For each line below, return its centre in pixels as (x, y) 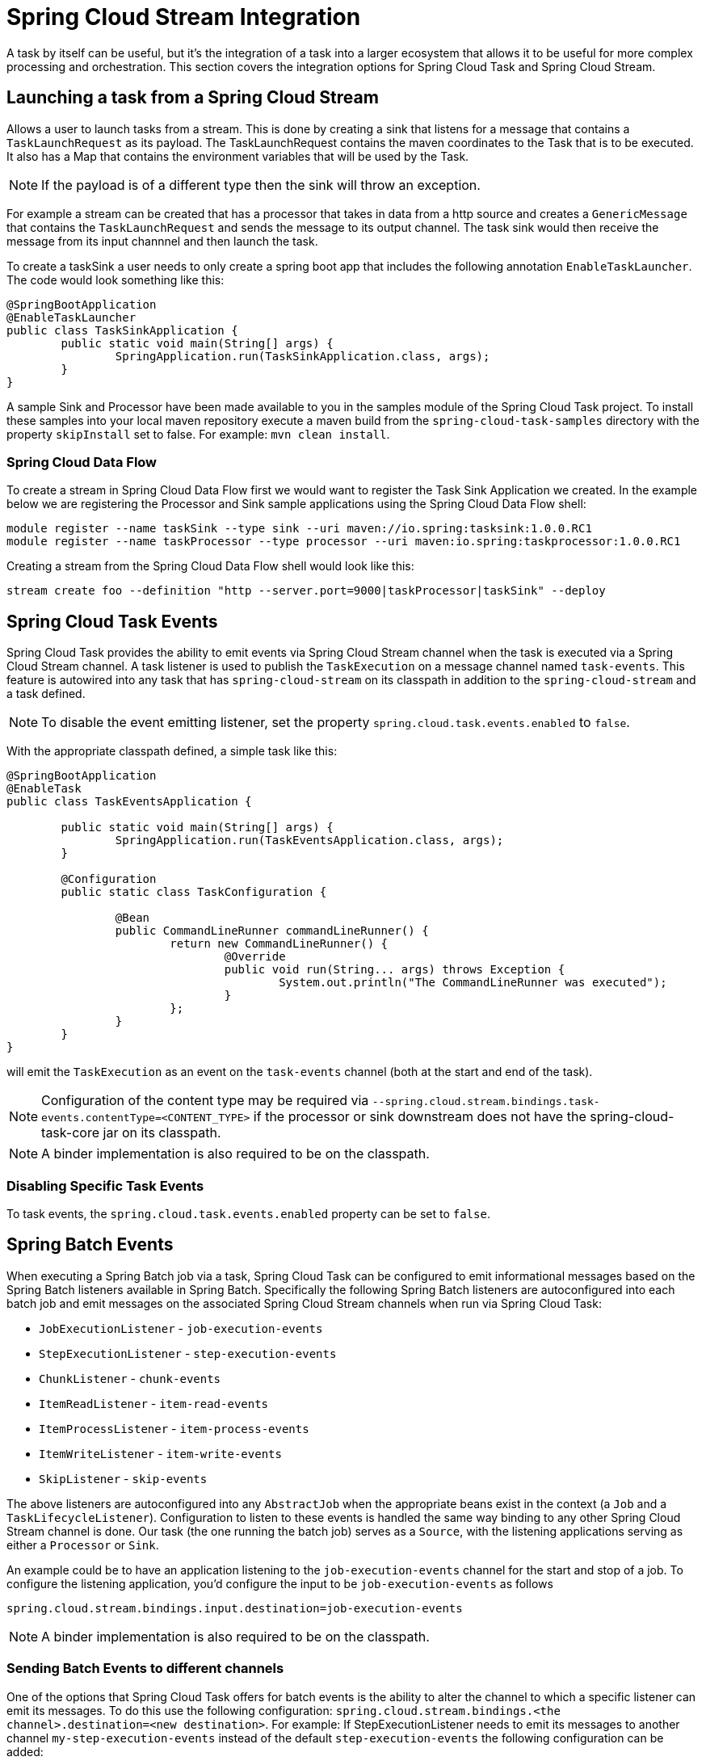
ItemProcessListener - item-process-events (174, 1428)
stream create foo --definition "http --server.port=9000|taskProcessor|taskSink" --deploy (306, 591)
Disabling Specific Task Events (105, 1185)
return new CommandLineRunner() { (279, 944)
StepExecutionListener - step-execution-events (188, 1353)
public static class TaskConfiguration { (194, 892)
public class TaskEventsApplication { (129, 802)
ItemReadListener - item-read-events (154, 1403)
